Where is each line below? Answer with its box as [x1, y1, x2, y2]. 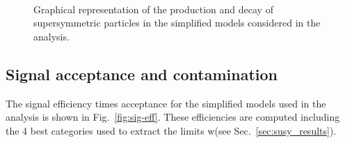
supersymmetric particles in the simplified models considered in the [33, 15, 321, 30]
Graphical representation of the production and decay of [33, 1, 273, 16]
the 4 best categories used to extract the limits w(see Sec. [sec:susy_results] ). [6, 123, 337, 137]
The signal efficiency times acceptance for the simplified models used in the [6, 96, 326, 110]
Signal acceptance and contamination [6, 63, 278, 84]
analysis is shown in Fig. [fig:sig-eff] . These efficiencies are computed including [6, 110, 340, 124]
